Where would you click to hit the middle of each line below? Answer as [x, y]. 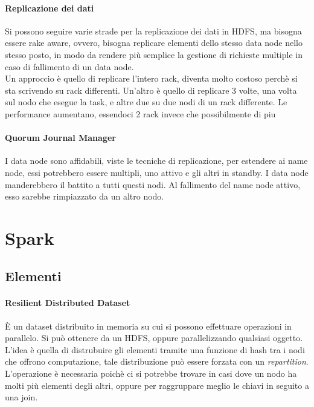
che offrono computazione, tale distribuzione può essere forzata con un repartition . [157, 361]
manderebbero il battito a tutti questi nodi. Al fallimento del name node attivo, [153, 184]
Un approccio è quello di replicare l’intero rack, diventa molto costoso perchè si [151, 78]
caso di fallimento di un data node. [69, 66]
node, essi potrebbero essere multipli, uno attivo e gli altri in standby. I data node [157, 172]
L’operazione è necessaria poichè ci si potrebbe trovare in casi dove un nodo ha [151, 373]
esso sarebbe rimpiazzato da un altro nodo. [85, 196]
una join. [21, 397]
